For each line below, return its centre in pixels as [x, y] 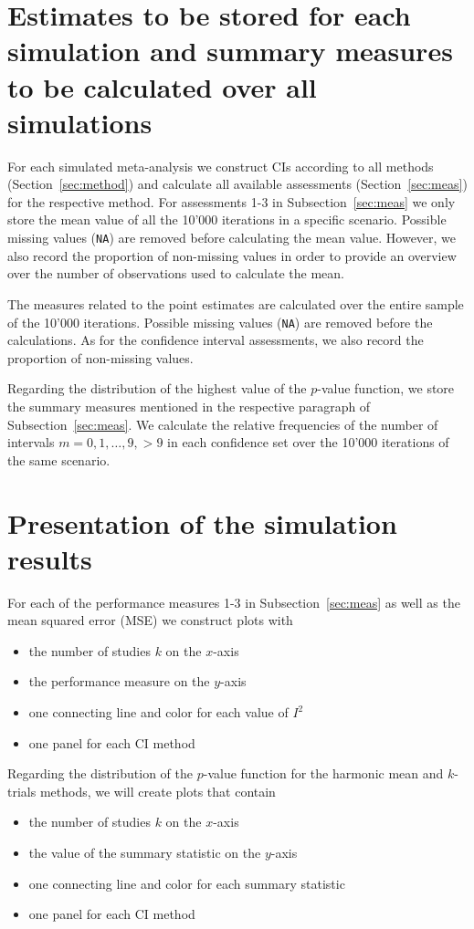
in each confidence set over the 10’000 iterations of [308, 442]
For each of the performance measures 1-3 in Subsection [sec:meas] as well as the [234, 602]
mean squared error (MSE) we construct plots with [150, 620]
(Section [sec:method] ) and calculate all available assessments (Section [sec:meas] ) [237, 184]
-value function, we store [386, 388]
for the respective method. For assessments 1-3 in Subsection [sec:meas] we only [232, 201]
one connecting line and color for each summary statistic [187, 883]
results [50, 558]
